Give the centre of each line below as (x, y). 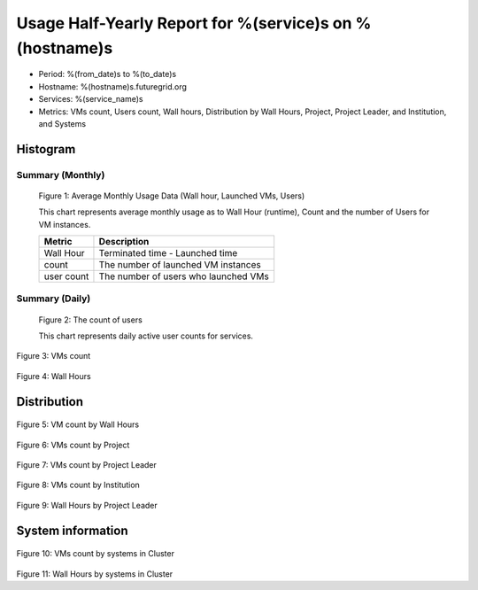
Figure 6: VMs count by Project (73, 445)
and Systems (62, 123)
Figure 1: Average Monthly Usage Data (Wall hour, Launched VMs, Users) (172, 196)
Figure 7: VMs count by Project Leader (86, 464)
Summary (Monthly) (61, 175)
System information (72, 530)
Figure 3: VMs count (54, 356)
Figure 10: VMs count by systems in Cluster (95, 554)
